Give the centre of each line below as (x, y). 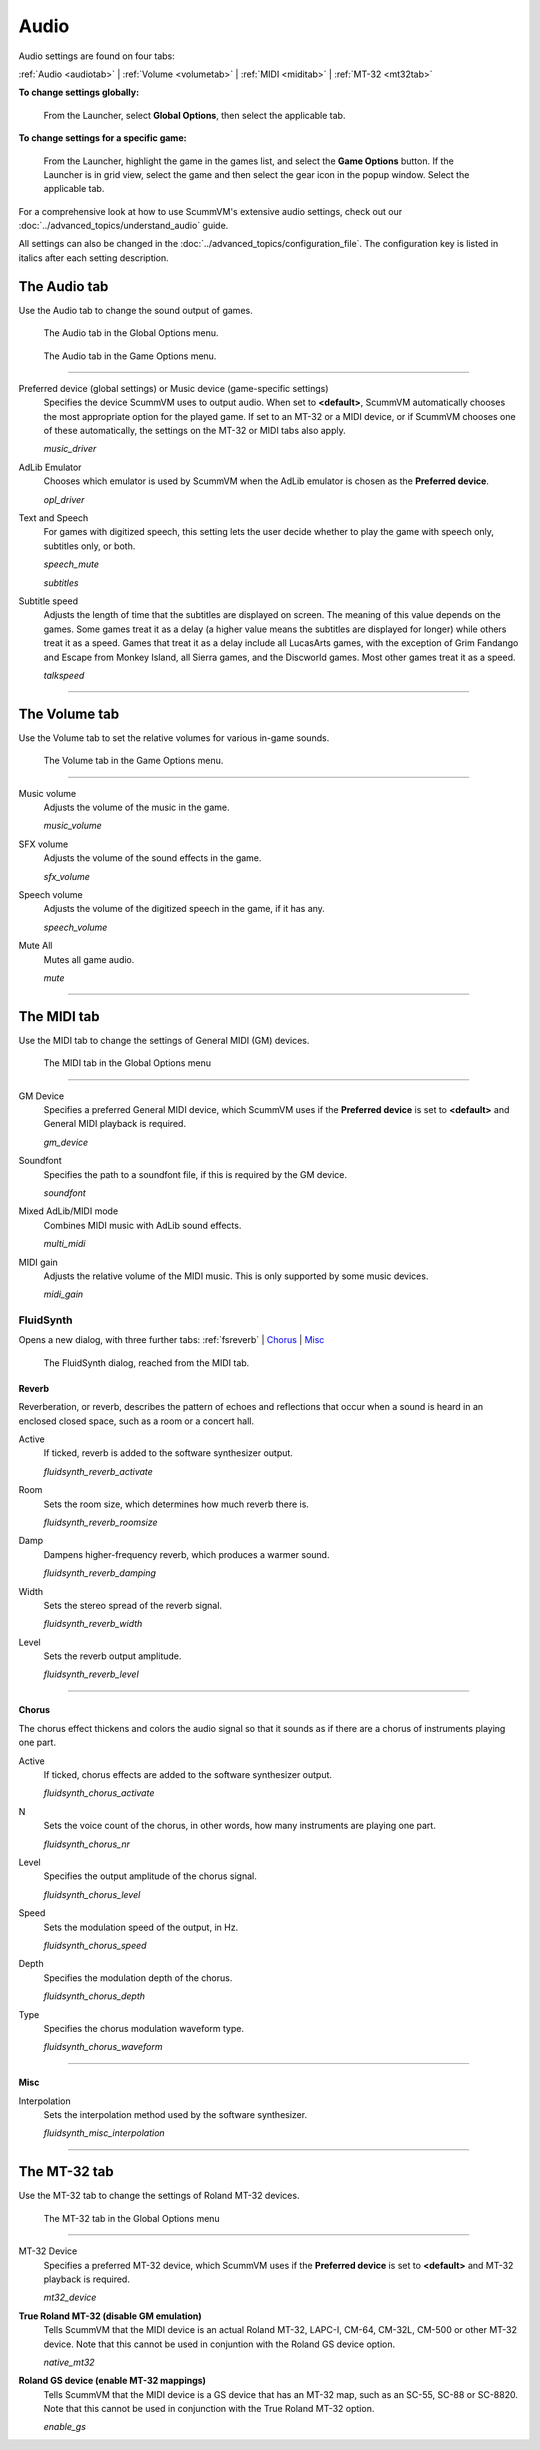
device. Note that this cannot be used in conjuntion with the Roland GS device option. (219, 2344)
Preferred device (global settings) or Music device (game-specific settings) (173, 388)
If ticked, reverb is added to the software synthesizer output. (168, 1453)
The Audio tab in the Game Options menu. (130, 356)
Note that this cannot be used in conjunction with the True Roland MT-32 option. (209, 2409)
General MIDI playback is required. (115, 1124)
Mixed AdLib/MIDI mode (68, 1211)
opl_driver (64, 499)
